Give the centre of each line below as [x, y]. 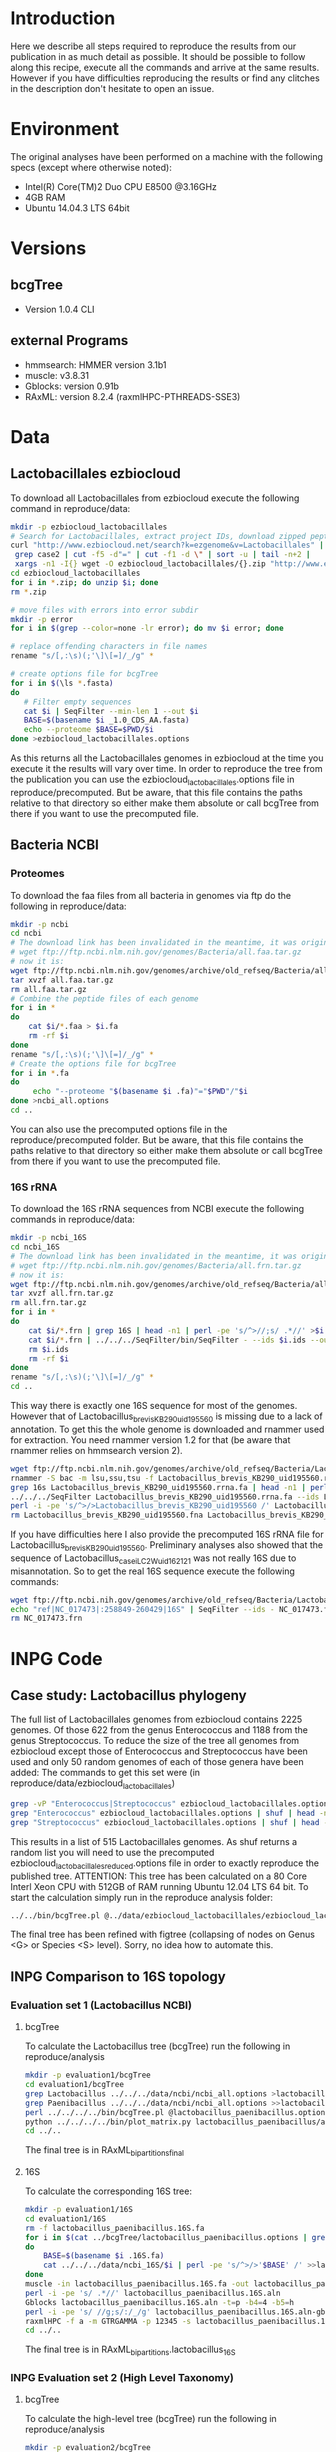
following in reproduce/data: [68, 906]
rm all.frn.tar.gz [48, 1303]
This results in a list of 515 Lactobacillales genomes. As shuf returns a [154, 1841]
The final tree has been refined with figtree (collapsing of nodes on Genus [162, 1934]
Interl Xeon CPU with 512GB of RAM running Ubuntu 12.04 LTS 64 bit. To [159, 1886]
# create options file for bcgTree [84, 674]
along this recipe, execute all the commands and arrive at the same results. [165, 67]
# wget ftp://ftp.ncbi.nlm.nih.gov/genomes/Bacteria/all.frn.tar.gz [156, 1265]
